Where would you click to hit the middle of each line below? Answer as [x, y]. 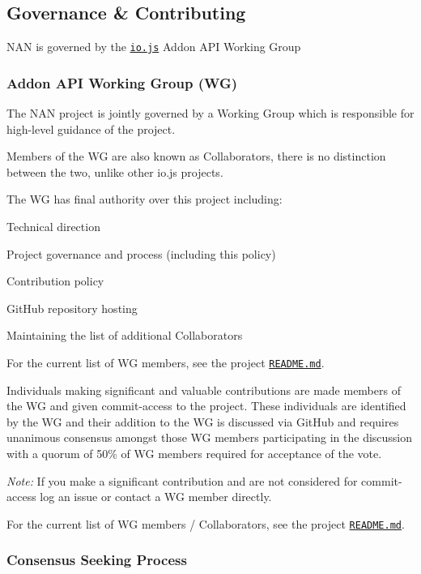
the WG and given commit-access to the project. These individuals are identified [206, 406]
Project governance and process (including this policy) [141, 253]
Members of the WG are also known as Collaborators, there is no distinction [196, 156]
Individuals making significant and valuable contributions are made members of [204, 390]
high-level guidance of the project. [91, 129]
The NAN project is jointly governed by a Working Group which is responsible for [210, 113]
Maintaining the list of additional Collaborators [125, 335]
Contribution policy [55, 281]
